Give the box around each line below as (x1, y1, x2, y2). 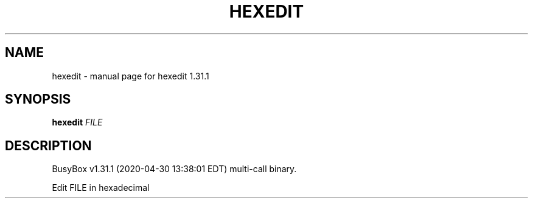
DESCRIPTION (5, 138, 92, 153)
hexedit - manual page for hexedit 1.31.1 (52, 70, 209, 81)
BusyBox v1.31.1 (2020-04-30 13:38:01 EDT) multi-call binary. (52, 164, 297, 175)
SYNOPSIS (5, 92, 71, 107)
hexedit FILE (52, 117, 103, 128)
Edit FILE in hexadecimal (52, 182, 150, 193)
